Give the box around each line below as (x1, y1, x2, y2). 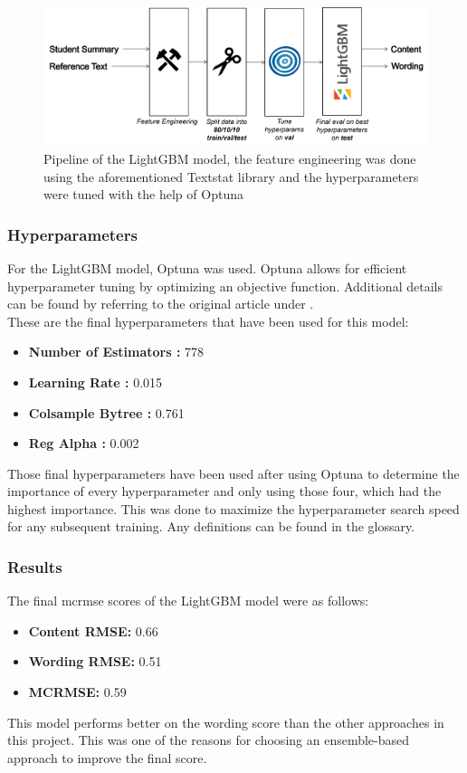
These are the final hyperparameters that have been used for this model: (7, 311, 409, 330)
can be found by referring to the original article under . (7, 294, 314, 313)
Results (7, 555, 62, 577)
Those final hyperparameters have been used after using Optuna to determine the (7, 463, 460, 482)
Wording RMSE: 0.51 (28, 652, 162, 671)
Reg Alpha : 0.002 (28, 434, 139, 453)
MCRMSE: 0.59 (28, 682, 127, 701)
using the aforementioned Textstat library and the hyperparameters (43, 167, 419, 186)
